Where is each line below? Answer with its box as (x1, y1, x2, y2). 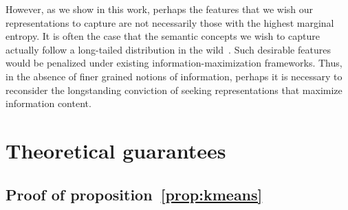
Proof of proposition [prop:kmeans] (6, 183, 263, 205)
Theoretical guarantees (6, 136, 226, 164)
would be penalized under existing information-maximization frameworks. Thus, (6, 56, 342, 70)
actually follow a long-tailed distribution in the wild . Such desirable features (6, 42, 331, 56)
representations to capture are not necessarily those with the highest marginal (6, 15, 334, 30)
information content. (6, 96, 91, 110)
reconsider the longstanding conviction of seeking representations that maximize (6, 82, 342, 97)
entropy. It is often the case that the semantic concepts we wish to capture (6, 29, 320, 43)
